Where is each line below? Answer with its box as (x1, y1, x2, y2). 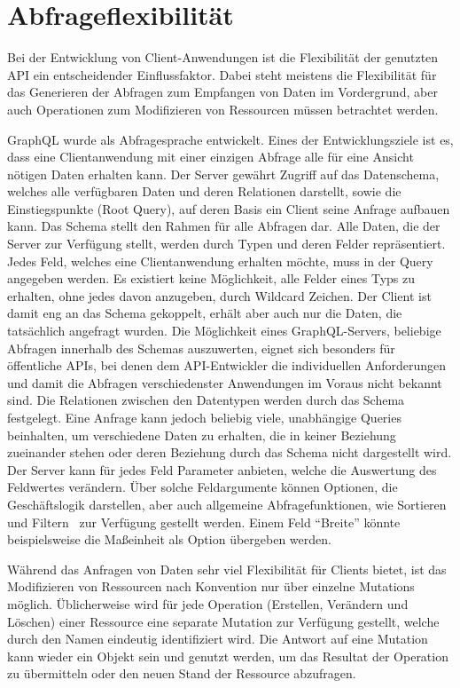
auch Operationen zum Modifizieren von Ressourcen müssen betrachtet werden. (7, 99, 439, 118)
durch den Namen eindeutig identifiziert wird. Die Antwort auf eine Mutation (7, 629, 428, 648)
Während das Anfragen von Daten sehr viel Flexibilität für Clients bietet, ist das (7, 559, 447, 578)
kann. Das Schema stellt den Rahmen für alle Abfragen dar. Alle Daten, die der (7, 217, 441, 235)
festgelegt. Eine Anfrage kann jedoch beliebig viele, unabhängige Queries (7, 408, 402, 426)
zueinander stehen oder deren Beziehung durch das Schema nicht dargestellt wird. (7, 443, 452, 462)
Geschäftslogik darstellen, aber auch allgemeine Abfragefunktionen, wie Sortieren (7, 494, 447, 513)
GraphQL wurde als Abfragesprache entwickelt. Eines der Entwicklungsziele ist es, (7, 130, 454, 148)
